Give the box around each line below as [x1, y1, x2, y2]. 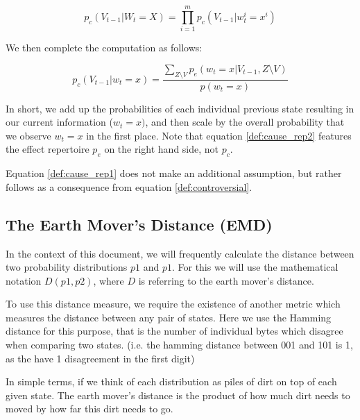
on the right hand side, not [104, 142, 219, 156]
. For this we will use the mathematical [171, 260, 338, 274]
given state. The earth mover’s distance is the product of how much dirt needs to [6, 387, 350, 402]
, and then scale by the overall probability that [145, 115, 345, 129]
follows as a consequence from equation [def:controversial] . [6, 179, 252, 194]
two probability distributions [6, 260, 128, 274]
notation [6, 273, 42, 287]
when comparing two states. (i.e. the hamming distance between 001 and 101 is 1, [6, 337, 353, 352]
